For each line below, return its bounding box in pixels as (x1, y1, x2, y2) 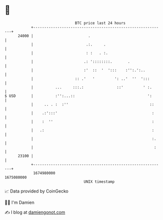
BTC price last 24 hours (75, 21, 126, 25)
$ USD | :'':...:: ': (4, 93, 152, 98)
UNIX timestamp (83, 179, 115, 184)
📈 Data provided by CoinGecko (4, 188, 69, 194)
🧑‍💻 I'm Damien (4, 199, 35, 205)
